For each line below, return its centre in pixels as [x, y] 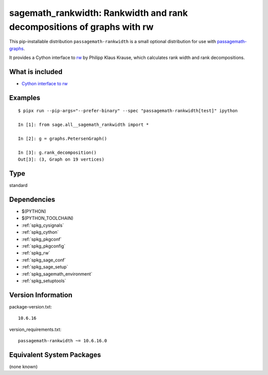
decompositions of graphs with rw [81, 27]
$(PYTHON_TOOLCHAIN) [48, 218]
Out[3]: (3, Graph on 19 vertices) [61, 159]
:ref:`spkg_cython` [40, 232]
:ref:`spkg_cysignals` [43, 225]
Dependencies [32, 199]
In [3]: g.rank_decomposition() [57, 152]
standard [18, 186]
